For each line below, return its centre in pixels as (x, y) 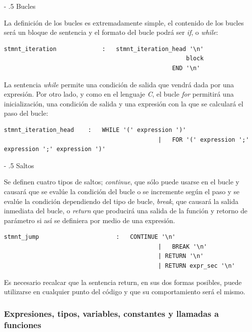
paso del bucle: (26, 113)
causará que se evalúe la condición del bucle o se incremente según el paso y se (122, 191)
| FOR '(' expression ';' (204, 140)
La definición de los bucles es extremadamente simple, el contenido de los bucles (124, 22)
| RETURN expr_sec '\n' (197, 266)
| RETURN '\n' (181, 256)
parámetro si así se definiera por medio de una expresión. (90, 220)
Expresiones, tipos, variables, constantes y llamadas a (112, 313)
